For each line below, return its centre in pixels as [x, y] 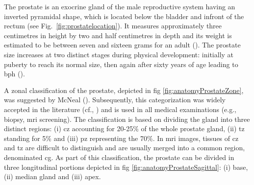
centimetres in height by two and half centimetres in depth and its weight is [118, 35]
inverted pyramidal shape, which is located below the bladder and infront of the [124, 16]
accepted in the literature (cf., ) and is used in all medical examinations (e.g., [120, 109]
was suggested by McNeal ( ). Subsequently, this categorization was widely [115, 100]
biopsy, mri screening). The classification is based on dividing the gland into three [127, 119]
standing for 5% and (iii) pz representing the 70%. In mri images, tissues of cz [121, 138]
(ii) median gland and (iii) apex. [52, 176]
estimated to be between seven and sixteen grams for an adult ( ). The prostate [122, 45]
